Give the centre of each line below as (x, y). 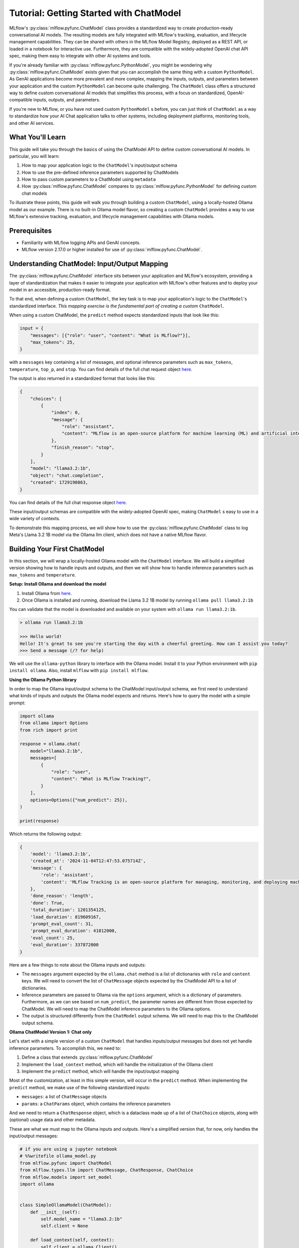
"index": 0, (66, 413)
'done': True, (47, 903)
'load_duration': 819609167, (66, 917)
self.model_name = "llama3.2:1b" (81, 1219)
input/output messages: (34, 1136)
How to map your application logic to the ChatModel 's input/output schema (99, 165)
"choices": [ (46, 399)
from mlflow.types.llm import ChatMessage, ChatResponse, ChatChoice (106, 1170)
